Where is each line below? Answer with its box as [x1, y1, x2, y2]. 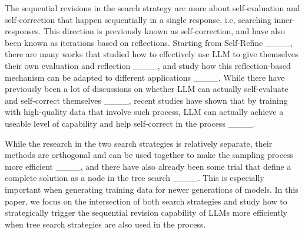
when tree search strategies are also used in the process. [5, 217, 206, 230]
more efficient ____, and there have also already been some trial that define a [5, 160, 291, 172]
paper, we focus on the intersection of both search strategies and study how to [5, 195, 287, 207]
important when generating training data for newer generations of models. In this [5, 183, 299, 195]
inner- [274, 13, 296, 25]
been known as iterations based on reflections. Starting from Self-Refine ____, [5, 36, 293, 48]
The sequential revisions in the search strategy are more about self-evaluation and [5, 2, 300, 14]
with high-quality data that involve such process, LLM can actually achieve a [5, 106, 284, 118]
